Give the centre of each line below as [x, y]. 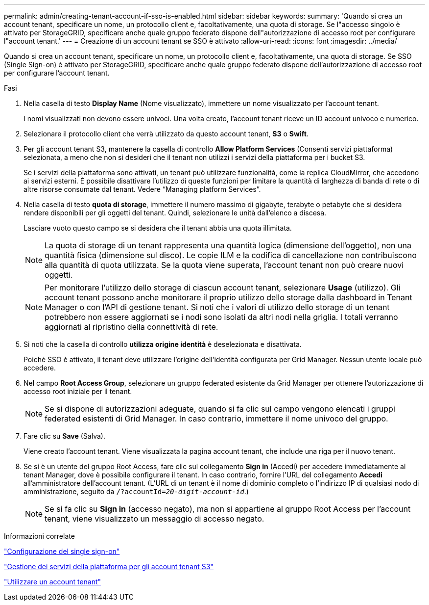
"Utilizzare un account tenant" [53, 582]
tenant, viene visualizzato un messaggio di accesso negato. [155, 519]
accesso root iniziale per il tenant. [78, 391]
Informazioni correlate [39, 536]
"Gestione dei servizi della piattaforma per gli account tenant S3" [109, 566]
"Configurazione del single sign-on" [62, 551]
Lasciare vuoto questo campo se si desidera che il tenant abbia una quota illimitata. [158, 228]
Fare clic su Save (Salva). [64, 436]
